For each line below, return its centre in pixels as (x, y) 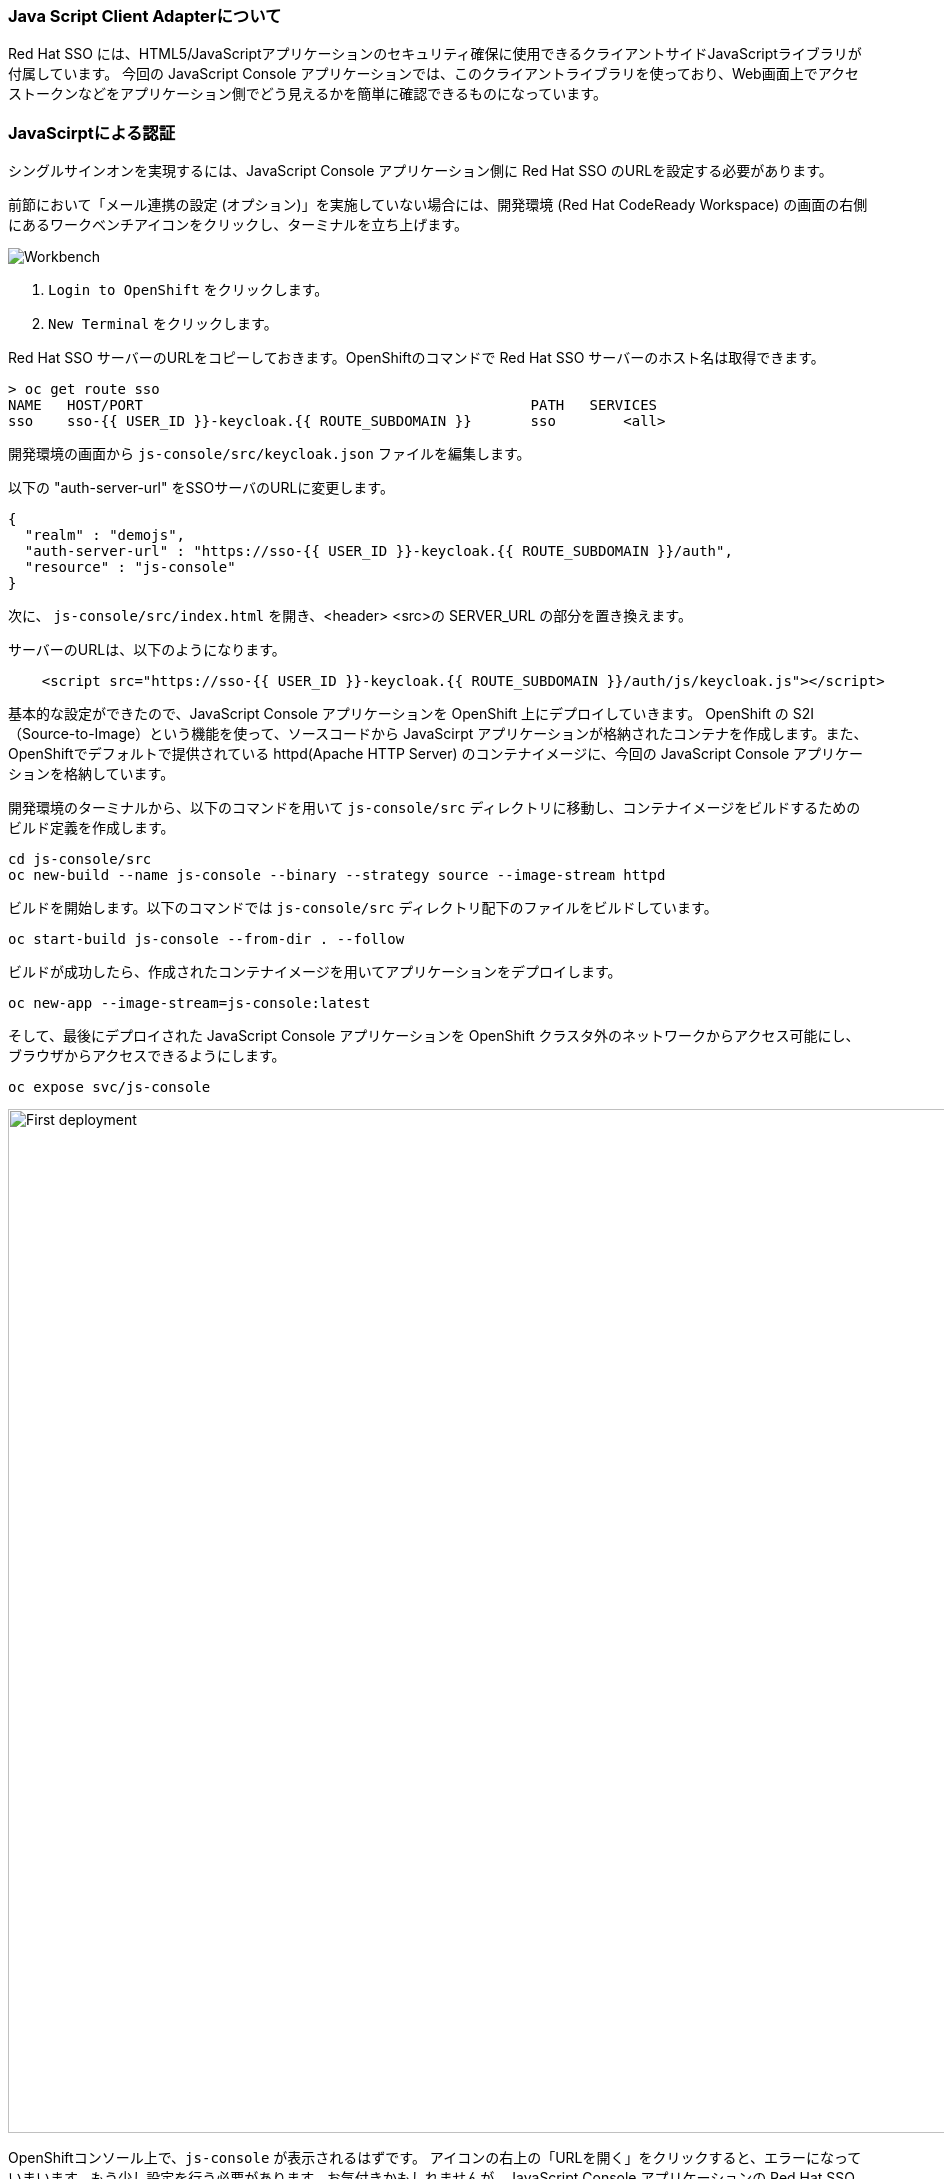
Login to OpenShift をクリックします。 (188, 290)
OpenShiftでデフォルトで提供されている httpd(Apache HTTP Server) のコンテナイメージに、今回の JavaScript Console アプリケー (436, 754)
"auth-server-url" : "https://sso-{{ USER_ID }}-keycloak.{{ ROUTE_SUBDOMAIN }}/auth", (378, 551)
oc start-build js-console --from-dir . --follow (206, 939)
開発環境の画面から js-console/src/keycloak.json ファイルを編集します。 (269, 454)
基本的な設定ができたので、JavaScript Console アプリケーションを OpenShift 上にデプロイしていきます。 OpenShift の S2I (411, 714)
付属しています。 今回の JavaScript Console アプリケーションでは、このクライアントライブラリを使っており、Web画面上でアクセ (433, 74)
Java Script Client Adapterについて (145, 16)
